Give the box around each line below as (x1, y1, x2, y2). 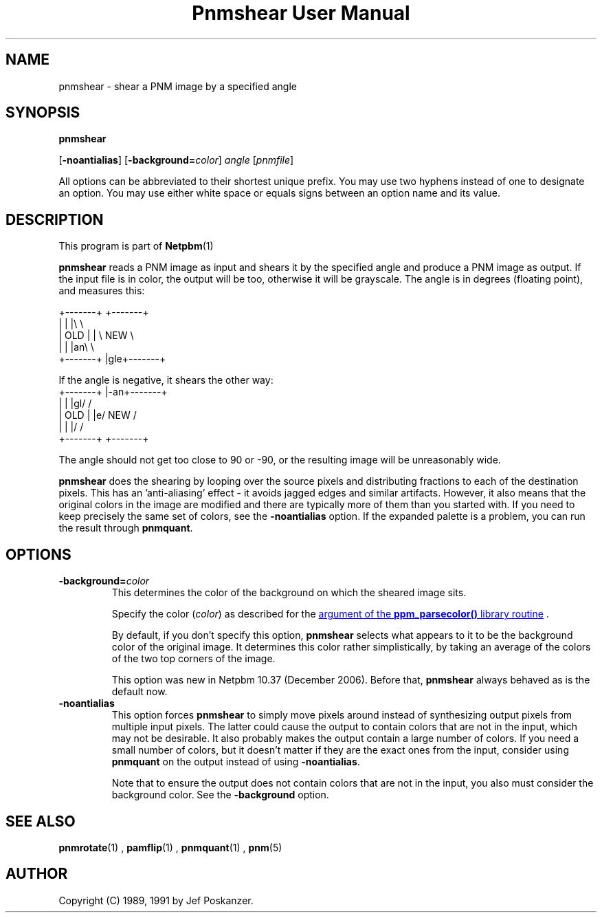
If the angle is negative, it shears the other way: (58, 374, 274, 386)
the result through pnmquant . (58, 522, 193, 534)
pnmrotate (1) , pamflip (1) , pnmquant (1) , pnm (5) (58, 841, 282, 853)
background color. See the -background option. (111, 789, 329, 801)
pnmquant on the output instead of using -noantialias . (111, 756, 360, 768)
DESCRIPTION (5, 210, 104, 228)
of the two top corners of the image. (111, 653, 276, 665)
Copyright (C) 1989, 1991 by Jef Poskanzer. (58, 894, 254, 906)
